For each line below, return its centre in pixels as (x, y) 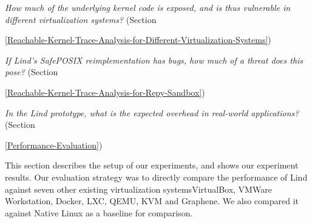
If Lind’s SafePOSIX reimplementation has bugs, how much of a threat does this (154, 60)
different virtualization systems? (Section (81, 19)
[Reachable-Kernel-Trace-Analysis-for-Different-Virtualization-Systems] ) (138, 40)
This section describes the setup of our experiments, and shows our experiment (152, 165)
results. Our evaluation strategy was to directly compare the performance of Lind (156, 177)
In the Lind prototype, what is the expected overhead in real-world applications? (152, 112)
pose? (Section (32, 72)
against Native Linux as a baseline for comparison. (99, 212)
